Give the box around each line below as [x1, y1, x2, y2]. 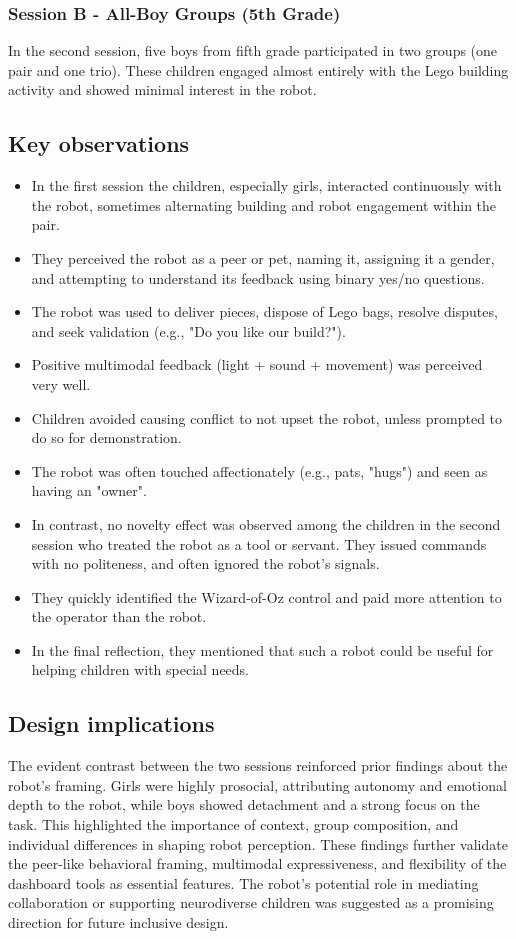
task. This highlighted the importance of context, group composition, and [8, 814, 459, 835]
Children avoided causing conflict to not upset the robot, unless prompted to [31, 407, 503, 428]
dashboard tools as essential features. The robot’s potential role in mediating [8, 872, 479, 893]
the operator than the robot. [31, 606, 207, 627]
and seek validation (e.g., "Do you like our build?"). [31, 320, 346, 341]
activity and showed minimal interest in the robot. [8, 79, 317, 100]
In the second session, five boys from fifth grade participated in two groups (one [8, 40, 498, 61]
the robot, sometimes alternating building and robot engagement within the [31, 194, 497, 215]
